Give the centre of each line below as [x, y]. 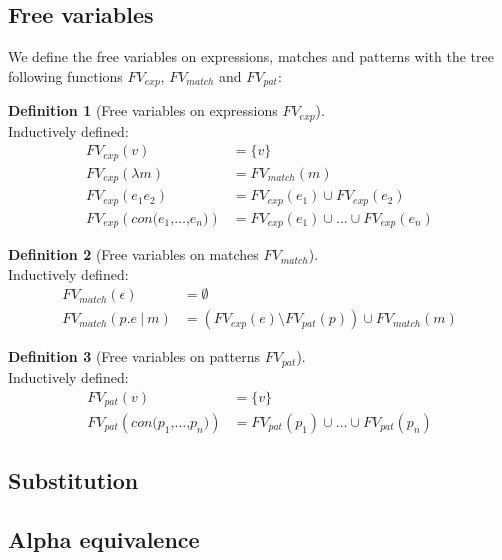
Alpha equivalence [104, 539]
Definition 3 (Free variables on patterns [134, 356]
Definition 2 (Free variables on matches [133, 254]
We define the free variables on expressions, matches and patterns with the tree [251, 56]
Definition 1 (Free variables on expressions [143, 110]
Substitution [73, 480]
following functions [65, 75]
